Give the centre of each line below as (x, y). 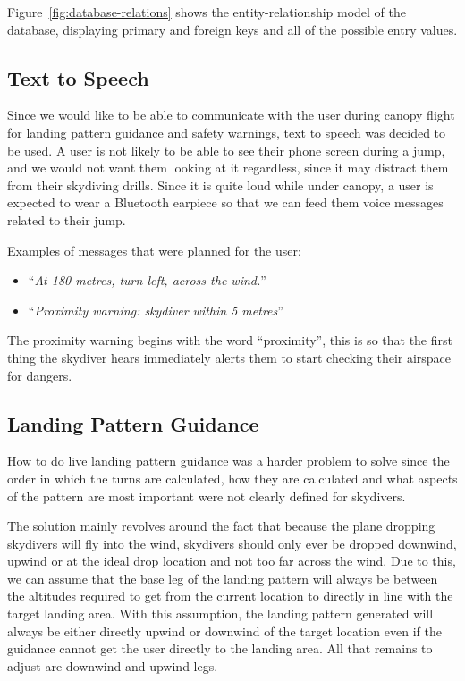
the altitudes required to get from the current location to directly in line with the (230, 596)
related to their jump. (67, 219)
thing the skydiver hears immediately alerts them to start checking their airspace (229, 357)
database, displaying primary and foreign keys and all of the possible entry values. (232, 29)
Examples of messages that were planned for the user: (154, 250)
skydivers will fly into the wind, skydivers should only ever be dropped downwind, (232, 543)
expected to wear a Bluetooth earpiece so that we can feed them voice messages (225, 202)
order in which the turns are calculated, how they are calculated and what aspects (232, 478)
